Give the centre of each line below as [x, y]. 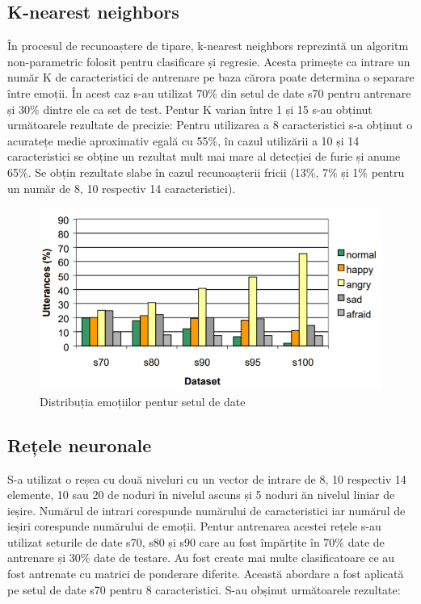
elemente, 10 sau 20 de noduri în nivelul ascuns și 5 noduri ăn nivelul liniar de [201, 495]
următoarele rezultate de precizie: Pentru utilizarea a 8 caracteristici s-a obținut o [210, 125]
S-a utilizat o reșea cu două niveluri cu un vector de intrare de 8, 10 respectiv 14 [207, 478]
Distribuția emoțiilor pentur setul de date [143, 401]
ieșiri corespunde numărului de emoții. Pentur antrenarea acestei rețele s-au [194, 526]
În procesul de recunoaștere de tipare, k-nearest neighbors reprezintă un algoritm [208, 46]
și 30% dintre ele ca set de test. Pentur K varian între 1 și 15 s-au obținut [190, 109]
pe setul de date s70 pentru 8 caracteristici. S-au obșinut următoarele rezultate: [204, 589]
